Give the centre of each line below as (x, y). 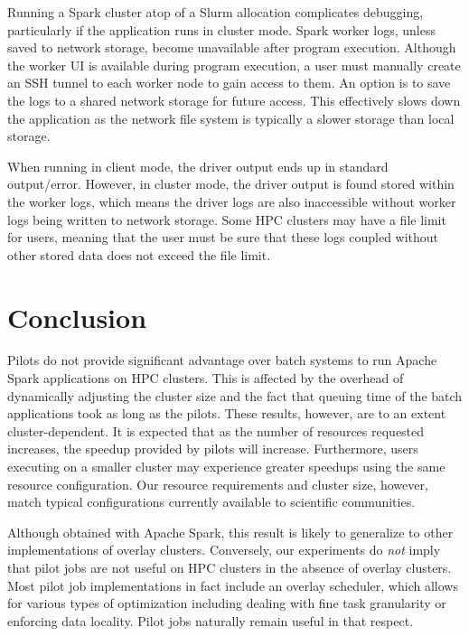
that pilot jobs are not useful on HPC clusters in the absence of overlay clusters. (230, 567)
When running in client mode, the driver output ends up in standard (198, 166)
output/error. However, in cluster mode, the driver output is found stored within (231, 184)
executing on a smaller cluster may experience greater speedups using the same (226, 466)
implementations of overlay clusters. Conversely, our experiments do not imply (224, 550)
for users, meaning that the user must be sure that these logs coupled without (223, 237)
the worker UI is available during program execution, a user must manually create (234, 65)
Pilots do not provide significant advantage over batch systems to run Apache (222, 360)
